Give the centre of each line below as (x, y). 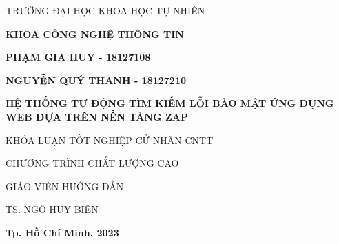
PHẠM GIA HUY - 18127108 (78, 57)
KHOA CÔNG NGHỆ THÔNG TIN (95, 33)
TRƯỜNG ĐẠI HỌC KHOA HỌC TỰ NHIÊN (105, 10)
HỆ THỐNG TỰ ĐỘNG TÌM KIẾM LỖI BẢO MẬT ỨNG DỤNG (170, 103)
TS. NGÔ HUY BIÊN (52, 209)
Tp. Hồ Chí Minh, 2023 (62, 232)
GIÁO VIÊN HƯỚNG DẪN (65, 186)
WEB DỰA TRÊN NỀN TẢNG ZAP (97, 116)
